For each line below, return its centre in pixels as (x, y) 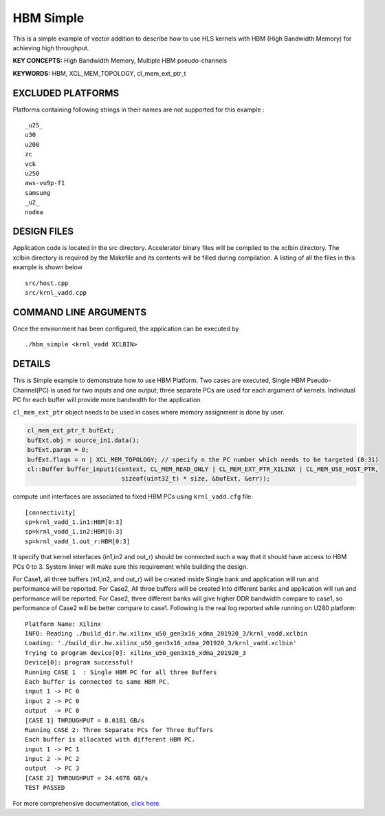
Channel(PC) (31, 390)
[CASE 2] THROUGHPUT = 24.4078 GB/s (87, 778)
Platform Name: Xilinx (63, 624)
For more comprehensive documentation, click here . (87, 803)
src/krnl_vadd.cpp (56, 293)
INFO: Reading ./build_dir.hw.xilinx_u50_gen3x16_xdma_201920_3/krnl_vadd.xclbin (166, 633)
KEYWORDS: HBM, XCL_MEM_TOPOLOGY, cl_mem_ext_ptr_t (99, 73)
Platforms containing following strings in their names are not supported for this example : (139, 109)
